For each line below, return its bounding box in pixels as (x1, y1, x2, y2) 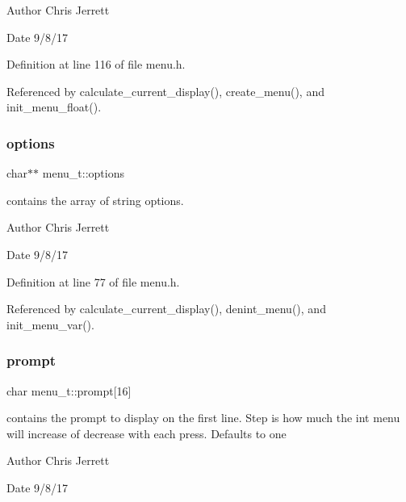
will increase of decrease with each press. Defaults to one (6, 425, 287, 441)
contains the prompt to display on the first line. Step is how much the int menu (6, 409, 400, 426)
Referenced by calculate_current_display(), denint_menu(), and (6, 300, 326, 317)
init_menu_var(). (6, 316, 94, 333)
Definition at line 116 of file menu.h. (6, 56, 186, 73)
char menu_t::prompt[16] (6, 382, 132, 399)
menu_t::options (42, 165, 124, 182)
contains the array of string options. (6, 191, 184, 208)
